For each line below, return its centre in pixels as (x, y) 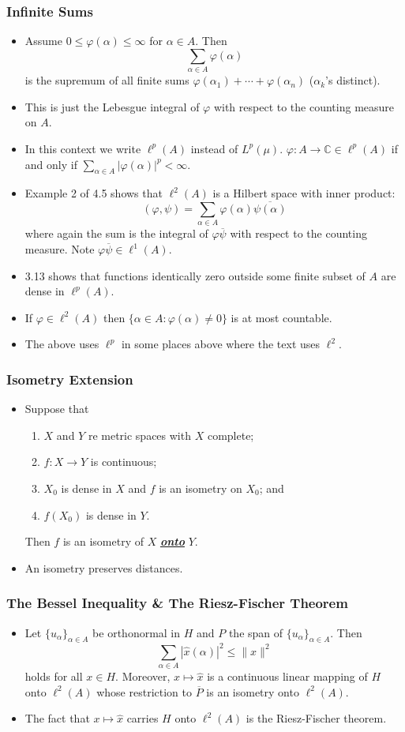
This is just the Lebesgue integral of (112, 106)
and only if (51, 164)
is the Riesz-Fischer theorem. (316, 718)
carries (142, 718)
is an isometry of (103, 541)
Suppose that (57, 409)
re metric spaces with (139, 435)
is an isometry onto (253, 691)
